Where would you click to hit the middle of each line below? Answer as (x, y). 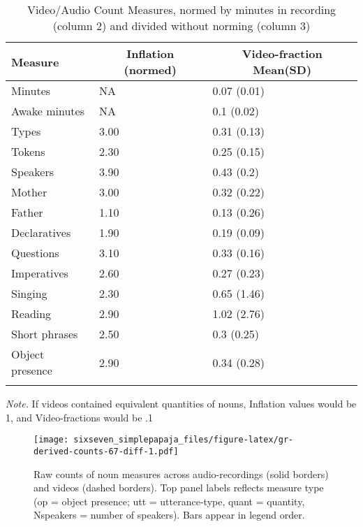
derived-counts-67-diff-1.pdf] (106, 451)
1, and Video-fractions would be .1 (79, 417)
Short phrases (45, 334)
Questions (35, 253)
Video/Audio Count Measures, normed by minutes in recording (181, 9)
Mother (29, 192)
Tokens (28, 151)
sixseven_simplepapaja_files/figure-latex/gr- (184, 440)
